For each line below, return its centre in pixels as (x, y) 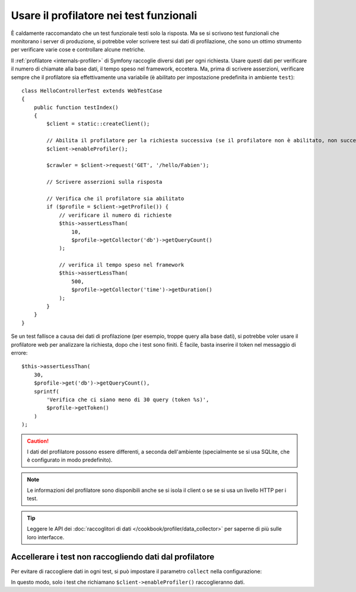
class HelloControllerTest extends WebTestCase (92, 91)
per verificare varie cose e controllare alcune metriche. (78, 50)
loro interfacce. (46, 537)
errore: (19, 353)
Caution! (38, 441)
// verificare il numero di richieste (115, 215)
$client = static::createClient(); (98, 124)
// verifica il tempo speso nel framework (122, 265)
